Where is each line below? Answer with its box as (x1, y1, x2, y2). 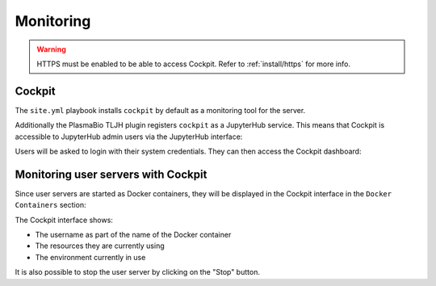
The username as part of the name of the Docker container (35, 230, 232, 240)
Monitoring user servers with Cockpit (15, 167, 208, 181)
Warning (36, 44, 66, 54)
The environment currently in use (35, 252, 146, 262)
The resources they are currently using (35, 241, 165, 250)
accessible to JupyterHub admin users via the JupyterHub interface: (15, 132, 243, 141)
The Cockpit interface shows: (15, 215, 113, 225)
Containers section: (15, 200, 86, 210)
